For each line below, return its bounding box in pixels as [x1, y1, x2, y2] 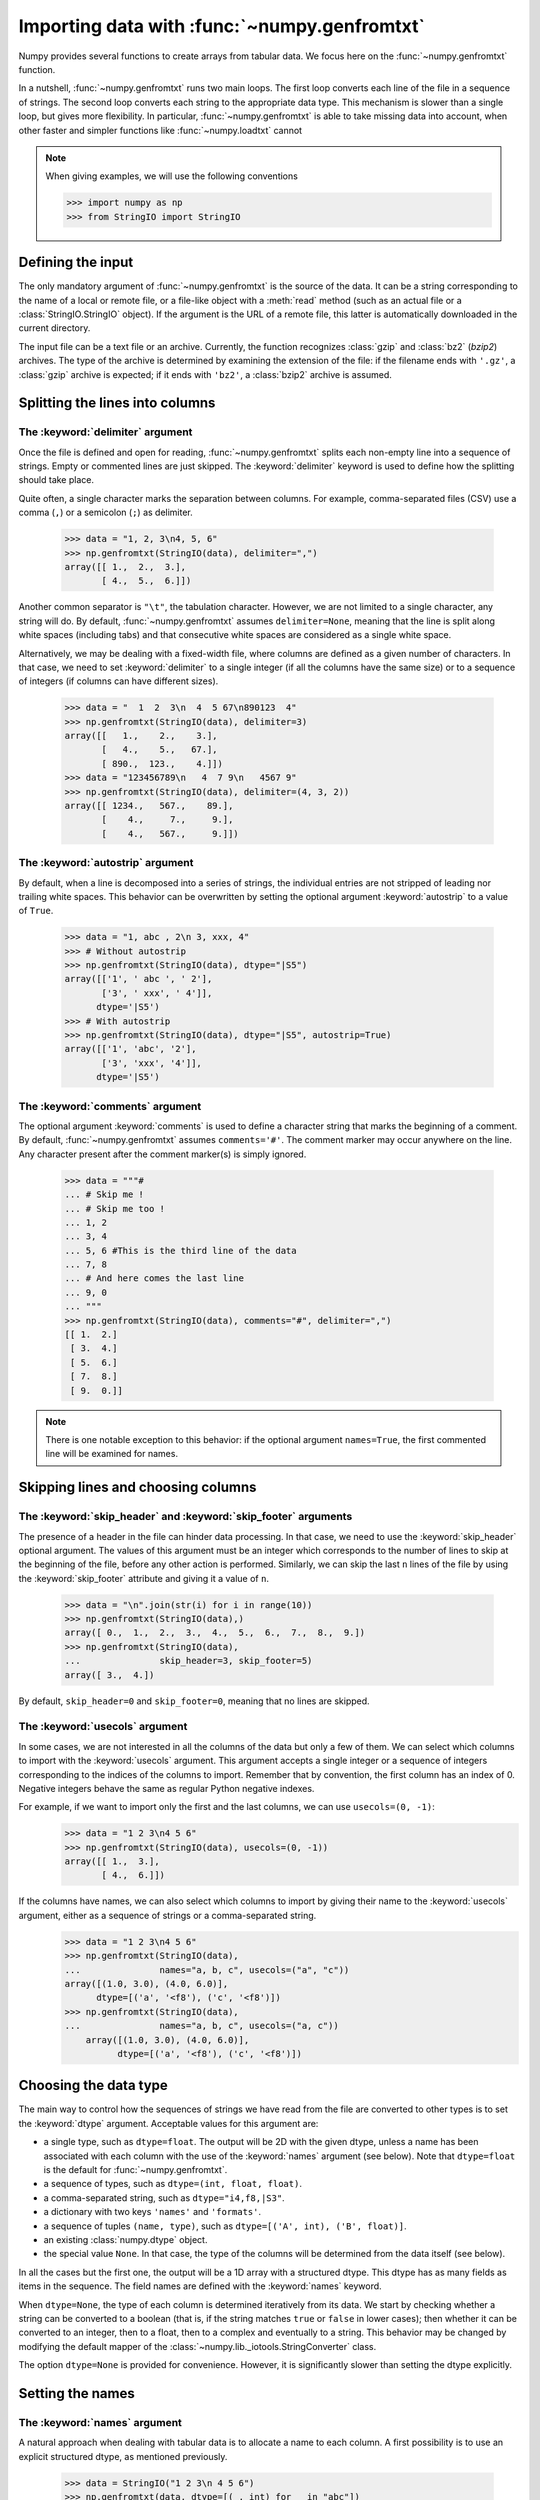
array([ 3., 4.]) [64, 1669, 155, 1680]
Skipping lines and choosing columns [18, 1479, 257, 1496]
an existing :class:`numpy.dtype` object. [43, 2233, 208, 2245]
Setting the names [18, 2385, 135, 2402]
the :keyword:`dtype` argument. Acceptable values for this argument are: [18, 2117, 319, 2129]
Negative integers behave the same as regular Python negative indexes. [18, 1782, 315, 1794]
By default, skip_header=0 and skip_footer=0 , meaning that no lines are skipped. [18, 1695, 370, 1707]
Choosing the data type [18, 2077, 169, 2094]
